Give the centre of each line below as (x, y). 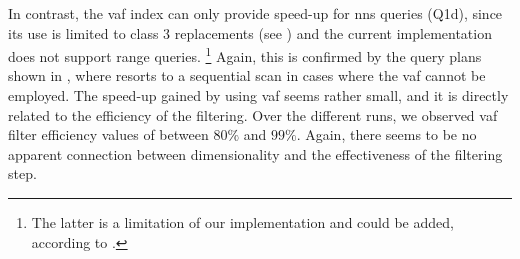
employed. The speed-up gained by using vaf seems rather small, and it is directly (258, 95)
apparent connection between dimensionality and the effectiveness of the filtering (255, 153)
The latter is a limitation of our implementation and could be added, (242, 222)
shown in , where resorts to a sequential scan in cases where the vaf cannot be (247, 75)
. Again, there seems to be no (386, 134)
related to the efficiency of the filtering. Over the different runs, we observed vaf (253, 114)
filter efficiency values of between (108, 134)
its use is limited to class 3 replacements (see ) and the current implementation (250, 32)
